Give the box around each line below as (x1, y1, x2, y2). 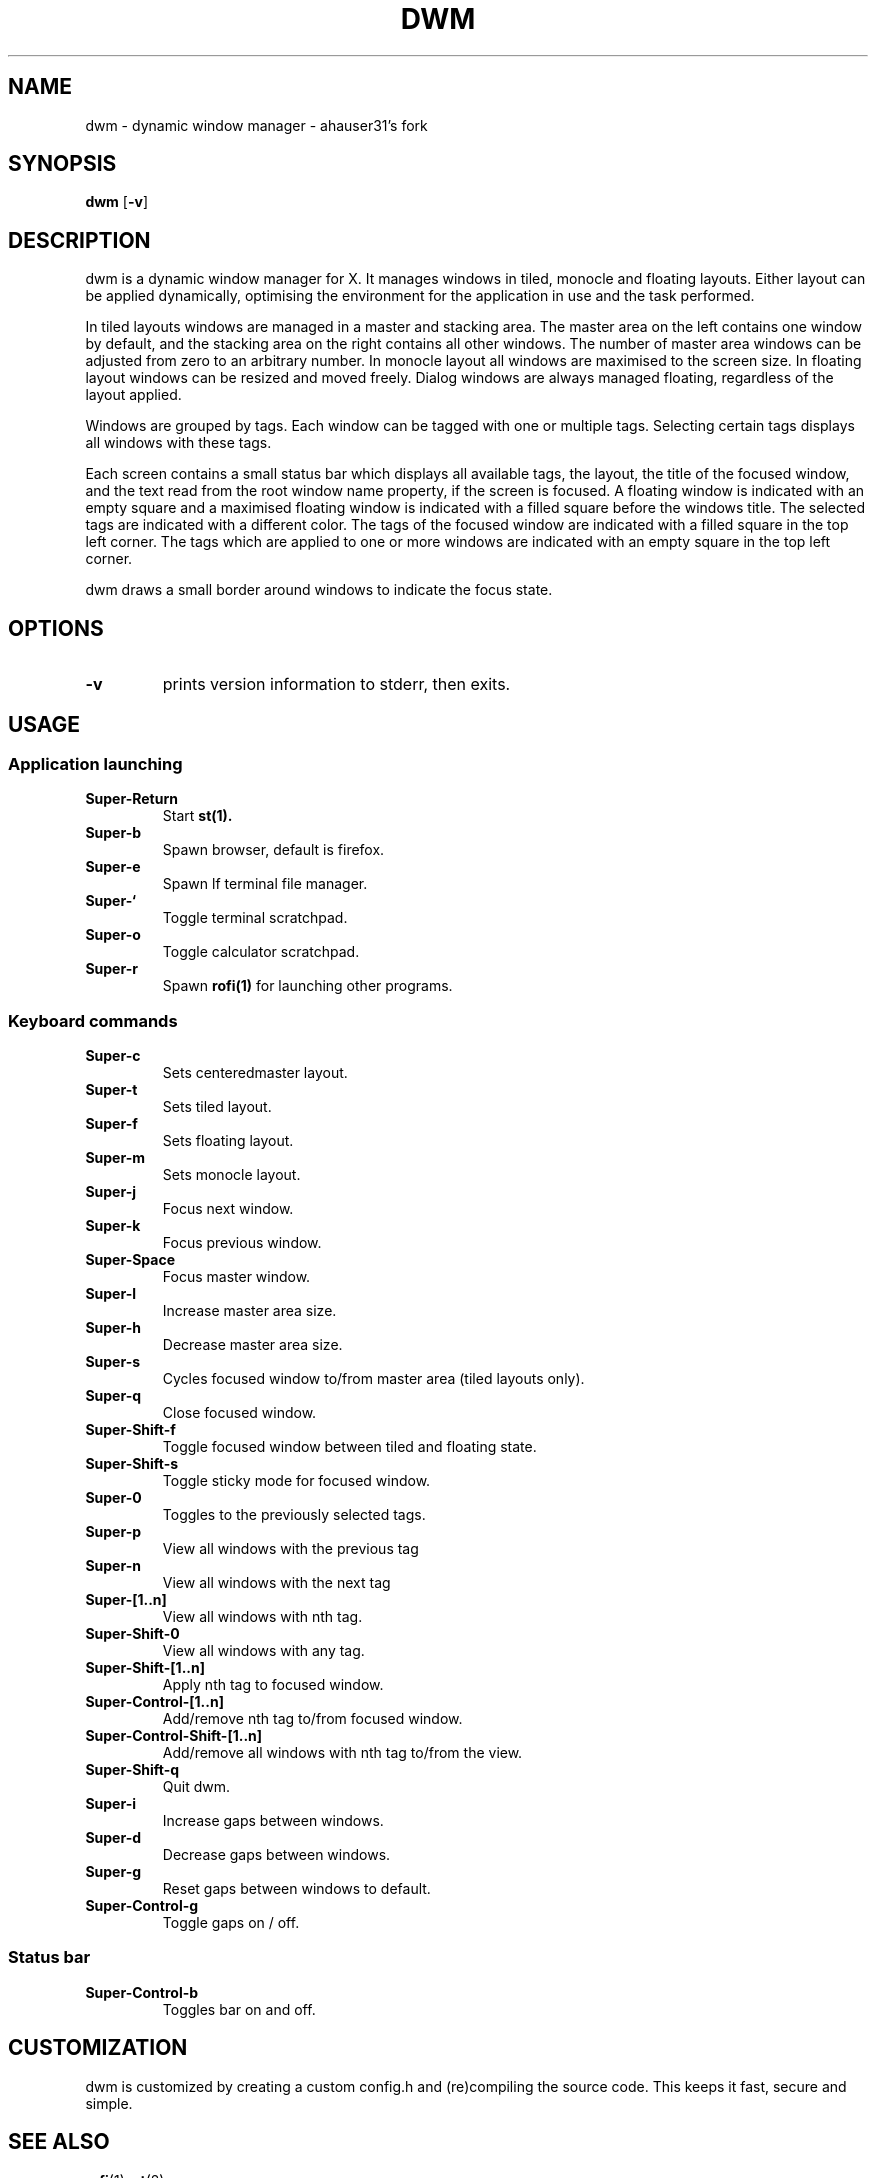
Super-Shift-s (85, 1455, 179, 1473)
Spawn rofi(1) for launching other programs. (162, 977, 453, 995)
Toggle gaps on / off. (162, 1914, 300, 1932)
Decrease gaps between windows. (162, 1846, 391, 1864)
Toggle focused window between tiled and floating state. (162, 1438, 537, 1456)
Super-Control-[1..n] (85, 1693, 224, 1711)
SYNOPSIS (8, 151, 117, 177)
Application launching (8, 753, 183, 774)
